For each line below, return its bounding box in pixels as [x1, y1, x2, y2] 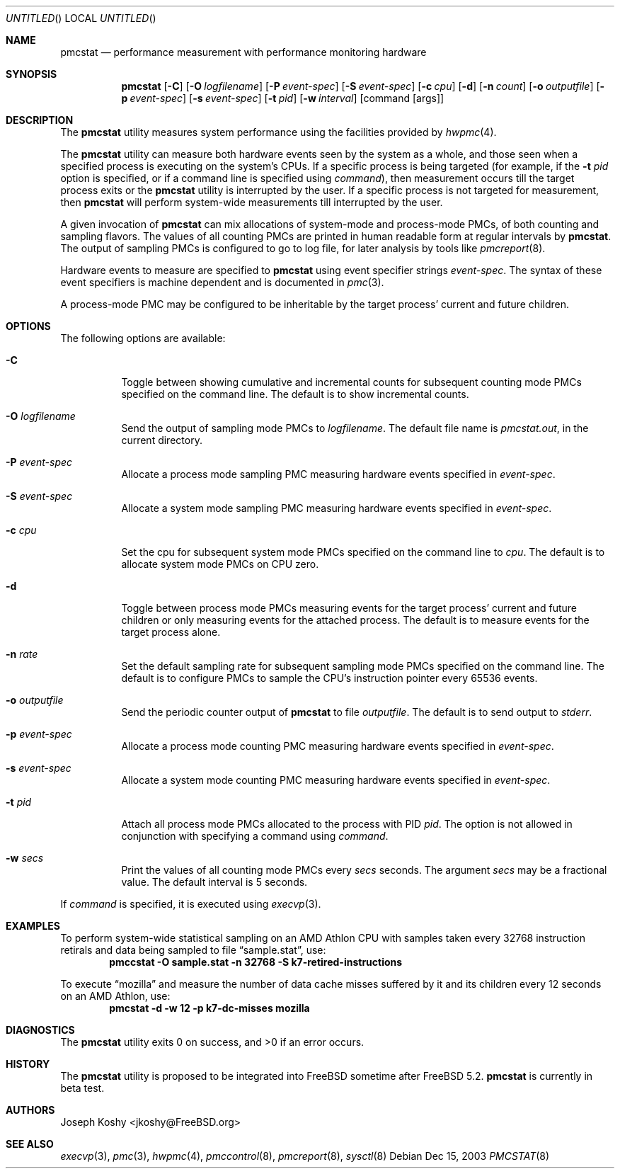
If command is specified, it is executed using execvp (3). [60, 898, 321, 910]
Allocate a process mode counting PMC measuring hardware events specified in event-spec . [121, 740, 554, 752]
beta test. [60, 1082, 105, 1094]
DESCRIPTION [6, 114, 74, 126]
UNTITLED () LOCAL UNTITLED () [6, 12, 156, 24]
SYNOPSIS [6, 68, 57, 80]
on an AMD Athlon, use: [60, 990, 171, 1002]
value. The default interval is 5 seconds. [121, 876, 308, 888]
